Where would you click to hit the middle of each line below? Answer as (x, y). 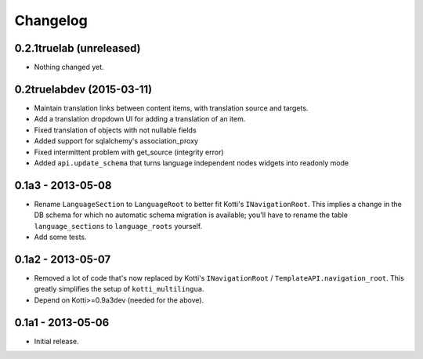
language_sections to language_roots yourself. (118, 226)
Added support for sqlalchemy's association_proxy (116, 141)
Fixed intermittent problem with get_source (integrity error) (129, 152)
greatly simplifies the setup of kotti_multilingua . (119, 289)
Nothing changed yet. (69, 67)
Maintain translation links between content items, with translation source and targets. (171, 108)
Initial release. (56, 341)
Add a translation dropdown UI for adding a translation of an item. (140, 119)
